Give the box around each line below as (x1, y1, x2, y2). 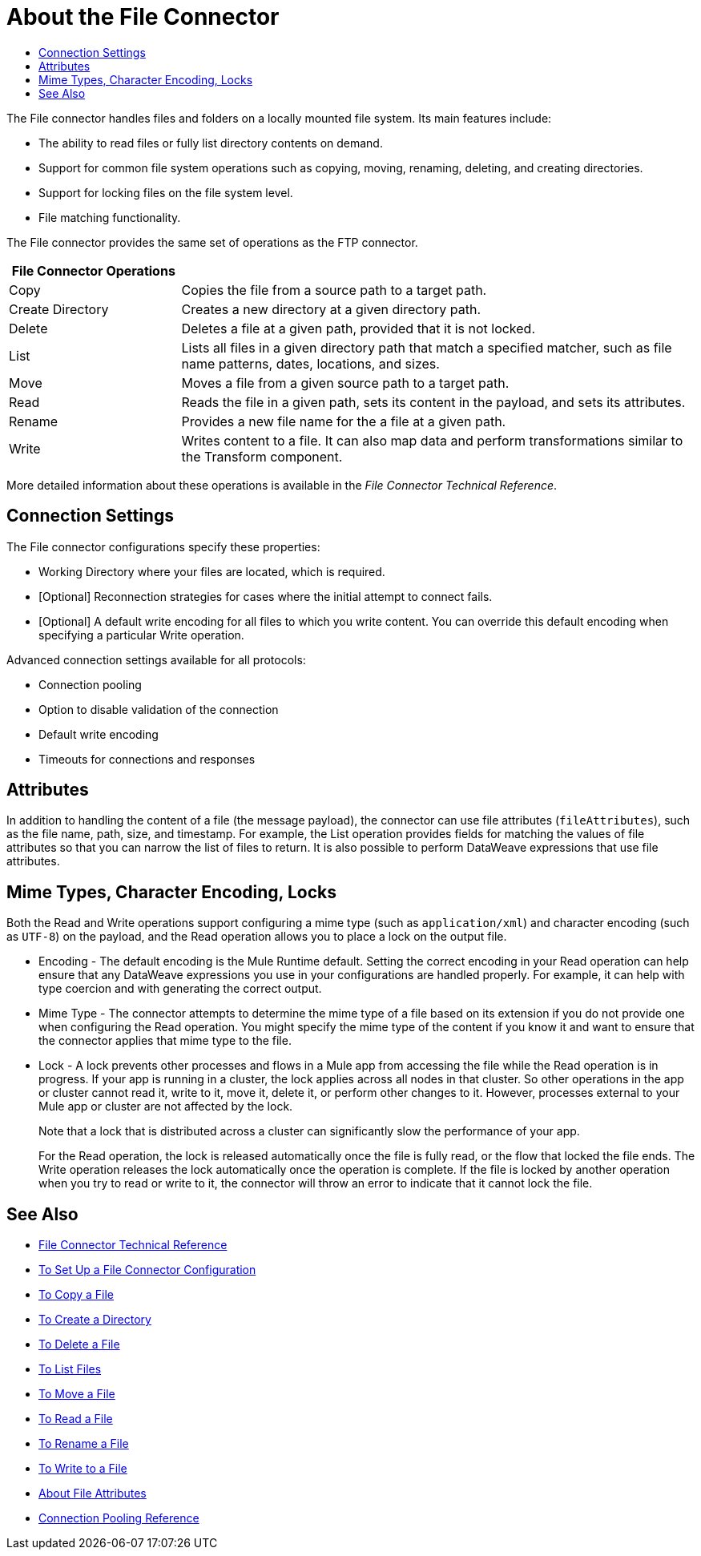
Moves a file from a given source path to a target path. (181, 374, 510, 391)
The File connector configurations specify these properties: (6, 539, 320, 554)
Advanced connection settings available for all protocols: (6, 652, 306, 667)
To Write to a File (38, 1461, 127, 1476)
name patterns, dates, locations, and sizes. (181, 355, 440, 372)
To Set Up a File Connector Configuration (38, 1263, 256, 1277)
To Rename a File (38, 1437, 129, 1451)
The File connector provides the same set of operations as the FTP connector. (6, 235, 418, 249)
